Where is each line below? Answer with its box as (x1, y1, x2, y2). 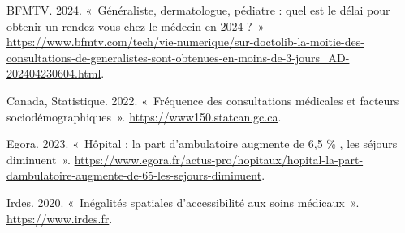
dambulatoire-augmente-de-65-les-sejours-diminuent (6, 167, 262, 184)
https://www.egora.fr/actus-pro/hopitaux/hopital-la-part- (74, 150, 364, 167)
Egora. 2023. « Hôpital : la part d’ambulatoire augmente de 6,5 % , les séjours (6, 135, 398, 152)
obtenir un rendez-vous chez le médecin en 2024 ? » (6, 17, 265, 34)
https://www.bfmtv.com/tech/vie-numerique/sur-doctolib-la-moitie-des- (6, 33, 364, 50)
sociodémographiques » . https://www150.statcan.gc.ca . (6, 108, 282, 125)
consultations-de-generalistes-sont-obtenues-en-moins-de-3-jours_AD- (6, 49, 350, 66)
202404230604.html (6, 65, 101, 82)
